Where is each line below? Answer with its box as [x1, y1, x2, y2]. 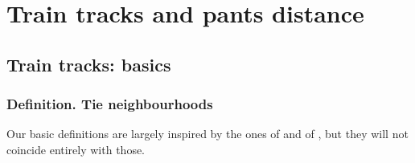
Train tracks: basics [6, 51, 171, 76]
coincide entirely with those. [6, 141, 146, 157]
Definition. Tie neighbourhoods [6, 94, 213, 114]
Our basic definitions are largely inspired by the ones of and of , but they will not [6, 125, 409, 142]
